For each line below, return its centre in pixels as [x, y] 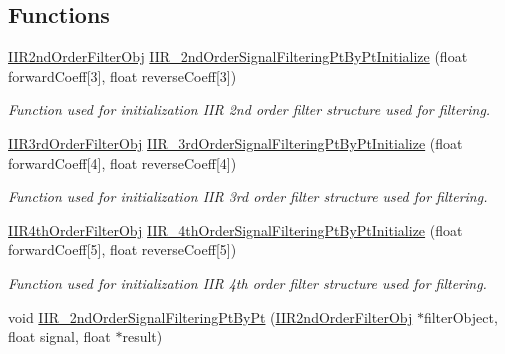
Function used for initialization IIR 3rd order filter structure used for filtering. [248, 196]
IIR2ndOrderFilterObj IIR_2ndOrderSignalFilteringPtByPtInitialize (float [238, 56]
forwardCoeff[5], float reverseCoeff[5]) [122, 249]
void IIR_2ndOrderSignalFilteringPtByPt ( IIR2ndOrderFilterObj [210, 316]
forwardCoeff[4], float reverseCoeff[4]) [122, 162]
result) [142, 336]
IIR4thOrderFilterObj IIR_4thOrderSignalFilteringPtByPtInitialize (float [235, 229]
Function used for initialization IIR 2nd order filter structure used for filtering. [249, 109]
